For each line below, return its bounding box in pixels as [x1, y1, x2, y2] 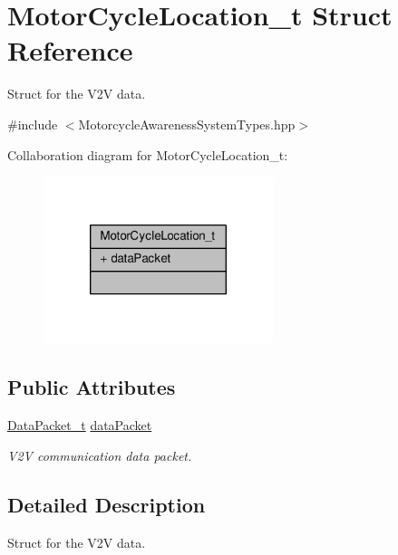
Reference [7, 32, 133, 69]
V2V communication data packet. [7, 445, 192, 464]
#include [7, 114, 58, 133]
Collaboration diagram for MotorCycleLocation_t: [7, 145, 288, 164]
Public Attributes [7, 373, 176, 401]
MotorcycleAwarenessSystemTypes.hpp [78, 114, 296, 133]
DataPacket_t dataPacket [7, 416, 152, 435]
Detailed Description [7, 490, 206, 518]
